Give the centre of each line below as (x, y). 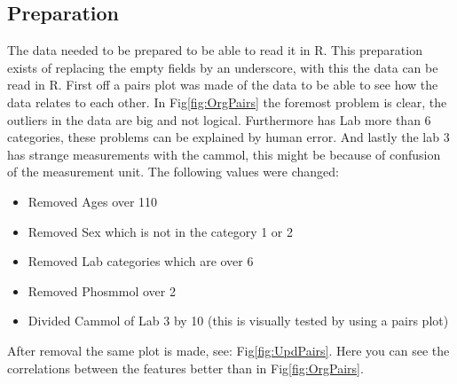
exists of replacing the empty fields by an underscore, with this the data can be (223, 67)
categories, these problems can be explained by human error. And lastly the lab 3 (228, 137)
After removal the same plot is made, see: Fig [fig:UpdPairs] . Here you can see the (228, 350)
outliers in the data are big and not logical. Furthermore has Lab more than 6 (219, 119)
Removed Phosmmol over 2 (102, 290)
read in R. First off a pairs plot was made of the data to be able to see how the (223, 85)
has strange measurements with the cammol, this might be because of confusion (224, 154)
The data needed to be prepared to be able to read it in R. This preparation (215, 50)
